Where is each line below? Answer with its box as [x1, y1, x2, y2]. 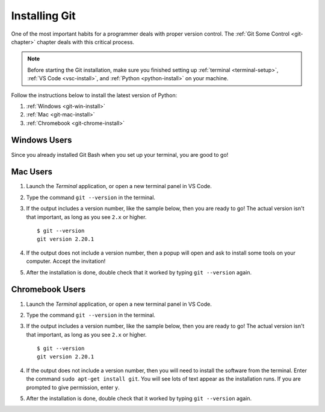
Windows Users [11, 135, 72, 145]
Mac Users [11, 166, 53, 177]
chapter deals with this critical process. [37, 38, 135, 45]
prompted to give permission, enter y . [26, 384, 120, 391]
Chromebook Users [11, 284, 86, 295]
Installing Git [11, 9, 76, 22]
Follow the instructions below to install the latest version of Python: [11, 91, 178, 99]
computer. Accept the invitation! [26, 258, 106, 265]
